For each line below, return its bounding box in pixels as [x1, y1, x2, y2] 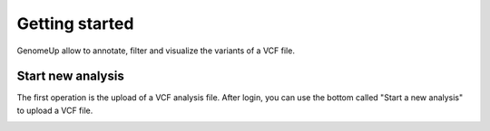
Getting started [16, 14, 134, 33]
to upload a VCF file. [16, 105, 93, 116]
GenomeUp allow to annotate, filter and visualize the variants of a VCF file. [16, 45, 295, 56]
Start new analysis [16, 69, 124, 84]
